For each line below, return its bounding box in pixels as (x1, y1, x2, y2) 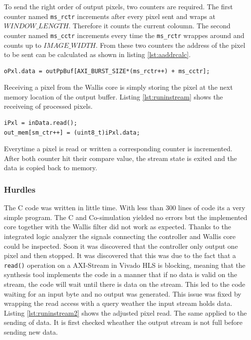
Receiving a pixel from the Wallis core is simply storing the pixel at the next (4, 82, 233, 92)
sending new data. (4, 327, 58, 337)
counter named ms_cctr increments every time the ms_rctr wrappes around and (4, 30, 245, 40)
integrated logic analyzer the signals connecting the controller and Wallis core (4, 231, 236, 241)
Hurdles (4, 183, 36, 195)
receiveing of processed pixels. (4, 101, 93, 111)
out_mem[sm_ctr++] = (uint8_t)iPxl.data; (4, 129, 140, 136)
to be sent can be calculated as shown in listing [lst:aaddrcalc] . (4, 49, 191, 60)
